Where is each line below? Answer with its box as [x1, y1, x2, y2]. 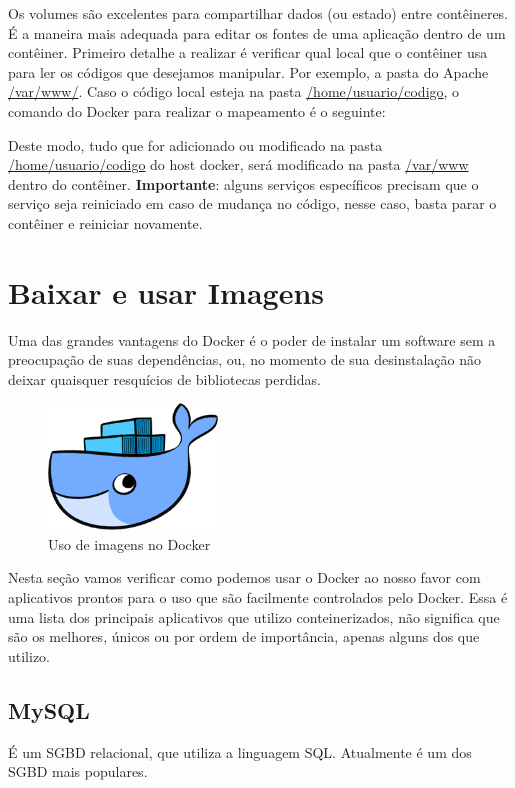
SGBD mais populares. [8, 761, 148, 782]
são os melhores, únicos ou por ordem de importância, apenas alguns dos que [8, 626, 480, 647]
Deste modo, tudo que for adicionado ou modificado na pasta [8, 134, 383, 155]
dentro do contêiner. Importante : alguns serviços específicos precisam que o [8, 173, 479, 194]
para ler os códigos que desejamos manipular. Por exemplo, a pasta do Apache [8, 61, 489, 82]
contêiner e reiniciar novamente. [8, 212, 203, 233]
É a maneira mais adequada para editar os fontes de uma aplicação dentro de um [8, 22, 506, 43]
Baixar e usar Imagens [8, 271, 325, 312]
